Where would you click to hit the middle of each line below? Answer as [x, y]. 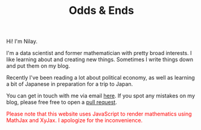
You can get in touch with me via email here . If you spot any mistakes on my [101, 96]
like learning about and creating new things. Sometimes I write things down [100, 60]
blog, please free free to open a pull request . [62, 102]
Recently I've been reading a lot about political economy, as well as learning [101, 78]
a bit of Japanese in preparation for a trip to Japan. [70, 84]
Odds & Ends [101, 11]
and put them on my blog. [38, 66]
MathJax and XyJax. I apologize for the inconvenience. [75, 120]
